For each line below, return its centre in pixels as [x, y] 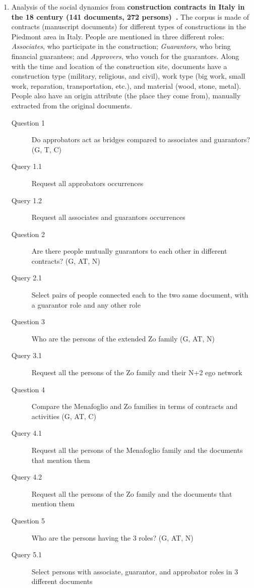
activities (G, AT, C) [64, 416]
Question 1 [28, 122]
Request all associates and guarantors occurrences [108, 217]
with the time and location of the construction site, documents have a [119, 66]
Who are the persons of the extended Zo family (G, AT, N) [123, 338]
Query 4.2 [27, 477]
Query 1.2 [27, 200]
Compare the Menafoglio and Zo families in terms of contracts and [135, 406]
